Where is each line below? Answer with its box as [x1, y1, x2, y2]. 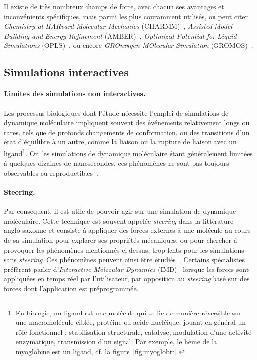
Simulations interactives [4, 64, 128, 80]
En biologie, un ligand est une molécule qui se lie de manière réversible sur [15, 307, 242, 317]
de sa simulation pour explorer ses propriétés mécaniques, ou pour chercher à [4, 234, 237, 245]
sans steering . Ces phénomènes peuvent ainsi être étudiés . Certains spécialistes [4, 254, 245, 265]
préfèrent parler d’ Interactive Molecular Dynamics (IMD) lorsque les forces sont [4, 264, 249, 274]
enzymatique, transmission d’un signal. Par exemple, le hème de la [15, 336, 217, 347]
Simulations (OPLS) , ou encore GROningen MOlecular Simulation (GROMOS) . [4, 40, 253, 50]
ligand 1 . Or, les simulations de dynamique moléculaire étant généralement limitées [4, 146, 253, 158]
